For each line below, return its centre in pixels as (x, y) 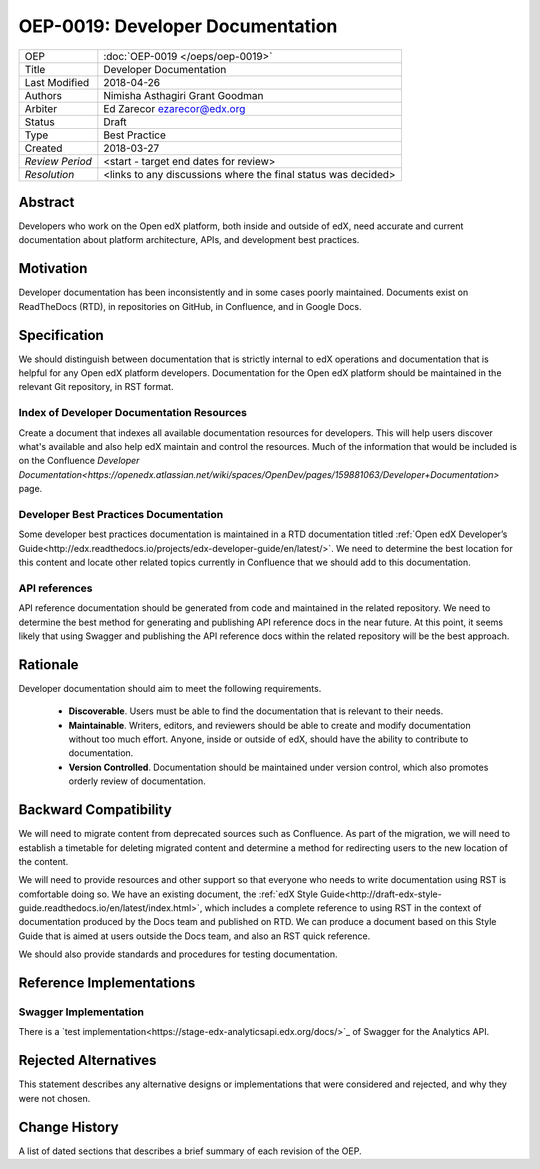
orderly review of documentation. (137, 781)
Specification (61, 335)
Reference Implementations (107, 983)
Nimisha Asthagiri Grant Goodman (183, 95)
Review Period (58, 161)
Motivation (53, 268)
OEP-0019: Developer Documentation (178, 26)
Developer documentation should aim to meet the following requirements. (170, 688)
